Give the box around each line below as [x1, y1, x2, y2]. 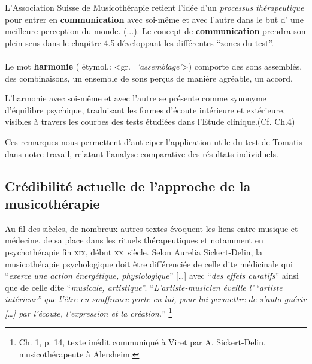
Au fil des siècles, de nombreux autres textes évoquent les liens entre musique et [5, 222, 298, 234]
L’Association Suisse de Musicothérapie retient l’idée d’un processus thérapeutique [5, 1, 304, 13]
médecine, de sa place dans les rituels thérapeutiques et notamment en [5, 234, 263, 246]
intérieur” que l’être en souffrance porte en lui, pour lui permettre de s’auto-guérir [5, 293, 307, 305]
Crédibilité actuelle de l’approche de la [5, 176, 251, 195]
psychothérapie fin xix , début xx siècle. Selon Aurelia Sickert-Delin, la [5, 245, 263, 258]
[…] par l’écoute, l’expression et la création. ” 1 [5, 305, 172, 319]
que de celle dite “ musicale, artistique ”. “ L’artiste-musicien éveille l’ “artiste [5, 281, 283, 293]
